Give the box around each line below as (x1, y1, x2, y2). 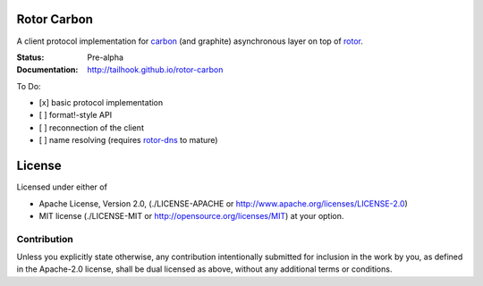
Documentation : (16, 64, 79, 75)
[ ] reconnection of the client (38, 122, 145, 133)
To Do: (16, 80, 41, 91)
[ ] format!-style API (38, 110, 112, 121)
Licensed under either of (16, 181, 107, 192)
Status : (16, 52, 45, 63)
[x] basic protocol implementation (38, 97, 164, 108)
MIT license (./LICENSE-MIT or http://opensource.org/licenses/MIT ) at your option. (38, 210, 344, 221)
